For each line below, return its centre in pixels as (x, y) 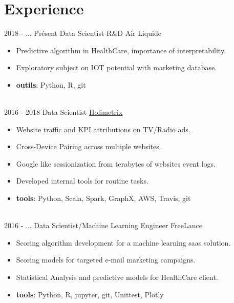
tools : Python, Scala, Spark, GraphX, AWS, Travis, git (103, 198)
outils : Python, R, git (51, 84)
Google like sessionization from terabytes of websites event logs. (116, 163)
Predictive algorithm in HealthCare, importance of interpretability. (121, 50)
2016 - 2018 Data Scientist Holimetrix (63, 112)
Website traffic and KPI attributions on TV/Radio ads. (103, 129)
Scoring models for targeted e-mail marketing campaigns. (106, 260)
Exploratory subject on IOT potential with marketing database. (116, 67)
